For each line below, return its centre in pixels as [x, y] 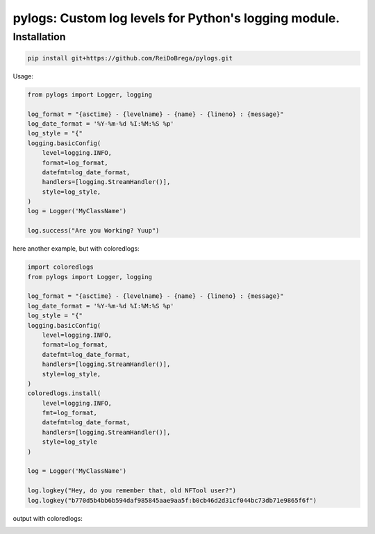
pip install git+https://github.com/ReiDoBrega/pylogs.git [130, 58]
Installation [39, 37]
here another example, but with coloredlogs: [76, 249]
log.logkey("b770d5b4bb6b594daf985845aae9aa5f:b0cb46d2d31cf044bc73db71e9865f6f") [172, 500]
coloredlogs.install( [64, 393]
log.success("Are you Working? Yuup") [93, 231]
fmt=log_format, [69, 413]
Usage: [23, 76]
